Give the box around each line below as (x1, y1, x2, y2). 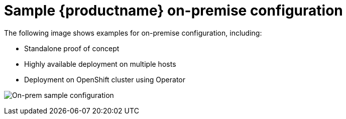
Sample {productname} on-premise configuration (4, 2, 343, 19)
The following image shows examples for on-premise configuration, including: (4, 28, 262, 37)
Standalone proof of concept (24, 44, 120, 53)
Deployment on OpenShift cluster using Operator (24, 75, 186, 84)
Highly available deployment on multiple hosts (24, 59, 176, 68)
